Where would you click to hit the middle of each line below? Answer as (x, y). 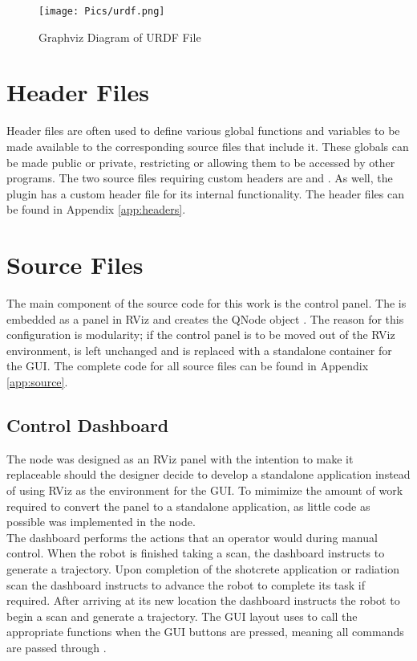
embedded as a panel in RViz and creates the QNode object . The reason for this (205, 318)
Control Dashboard (88, 425)
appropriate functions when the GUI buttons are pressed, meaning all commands (205, 632)
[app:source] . (37, 382)
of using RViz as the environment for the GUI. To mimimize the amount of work (205, 490)
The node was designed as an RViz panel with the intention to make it (180, 458)
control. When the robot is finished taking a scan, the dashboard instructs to (196, 553)
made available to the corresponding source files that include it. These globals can (208, 146)
